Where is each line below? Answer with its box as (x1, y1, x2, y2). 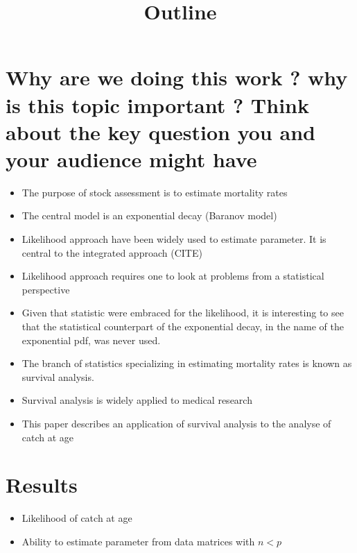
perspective (21, 282, 70, 296)
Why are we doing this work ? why (6, 63, 348, 92)
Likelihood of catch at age (21, 511, 132, 525)
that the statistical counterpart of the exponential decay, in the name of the (21, 319, 344, 334)
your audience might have (6, 144, 257, 173)
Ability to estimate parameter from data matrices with (21, 534, 255, 548)
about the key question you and (6, 117, 315, 146)
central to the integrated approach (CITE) (21, 245, 202, 260)
